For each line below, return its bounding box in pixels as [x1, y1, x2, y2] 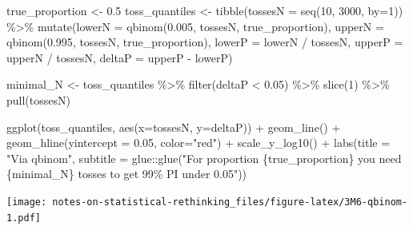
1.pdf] [6, 212, 41, 224]
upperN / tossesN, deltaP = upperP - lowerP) [6, 49, 233, 65]
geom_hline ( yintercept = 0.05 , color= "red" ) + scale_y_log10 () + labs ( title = [6, 134, 391, 151]
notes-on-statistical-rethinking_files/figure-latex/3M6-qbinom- [52, 196, 408, 208]
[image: [6, 196, 47, 208]
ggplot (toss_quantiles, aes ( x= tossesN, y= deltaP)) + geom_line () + [6, 118, 341, 135]
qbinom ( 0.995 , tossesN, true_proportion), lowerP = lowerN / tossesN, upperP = [6, 34, 403, 50]
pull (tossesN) [6, 91, 70, 108]
